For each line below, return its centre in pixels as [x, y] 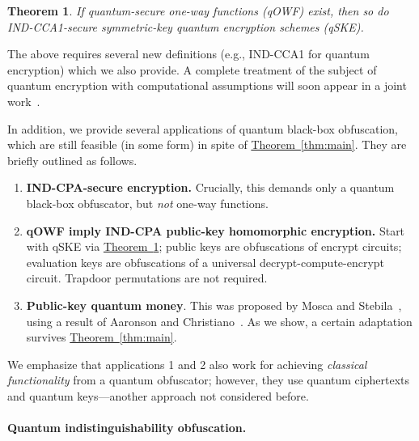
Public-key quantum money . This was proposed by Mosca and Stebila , [214, 305]
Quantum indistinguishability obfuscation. [127, 428]
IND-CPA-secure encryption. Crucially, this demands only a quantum [210, 187]
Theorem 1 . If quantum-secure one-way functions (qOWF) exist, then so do [198, 11]
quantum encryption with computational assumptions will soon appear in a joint [207, 85]
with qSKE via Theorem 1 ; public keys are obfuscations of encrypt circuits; [214, 246]
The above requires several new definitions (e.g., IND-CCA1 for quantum [188, 54]
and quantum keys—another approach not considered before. [158, 395]
